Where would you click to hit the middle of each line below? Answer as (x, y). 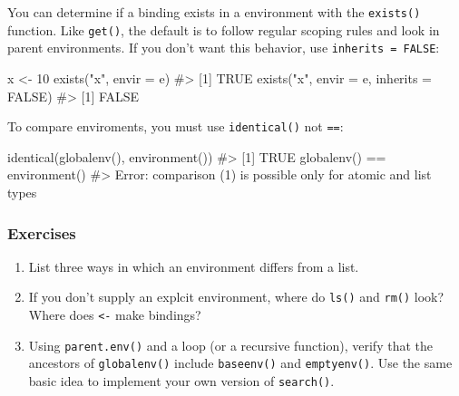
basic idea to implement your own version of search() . (181, 381)
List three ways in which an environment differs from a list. (194, 266)
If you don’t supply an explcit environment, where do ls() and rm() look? (236, 297)
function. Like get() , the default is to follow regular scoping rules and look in (224, 29)
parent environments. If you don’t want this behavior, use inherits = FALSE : (224, 48)
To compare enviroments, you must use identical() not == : (176, 126)
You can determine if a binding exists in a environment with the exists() (214, 12)
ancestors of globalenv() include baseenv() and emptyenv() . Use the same (240, 363)
